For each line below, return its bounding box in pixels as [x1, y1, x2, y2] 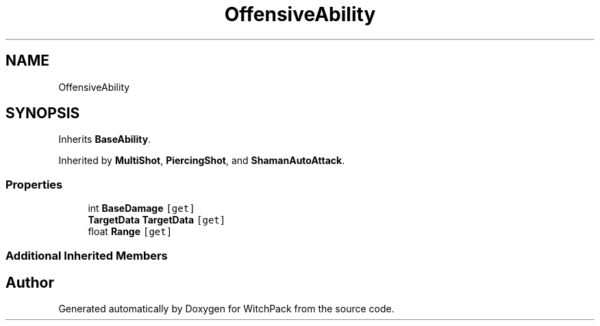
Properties [5, 177, 63, 191]
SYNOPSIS [5, 105, 80, 122]
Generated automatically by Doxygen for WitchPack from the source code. [58, 303, 395, 315]
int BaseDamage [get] [88, 202, 195, 215]
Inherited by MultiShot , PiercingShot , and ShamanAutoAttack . [58, 154, 345, 167]
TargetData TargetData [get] [88, 214, 226, 226]
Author [5, 273, 54, 291]
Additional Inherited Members [5, 248, 168, 262]
